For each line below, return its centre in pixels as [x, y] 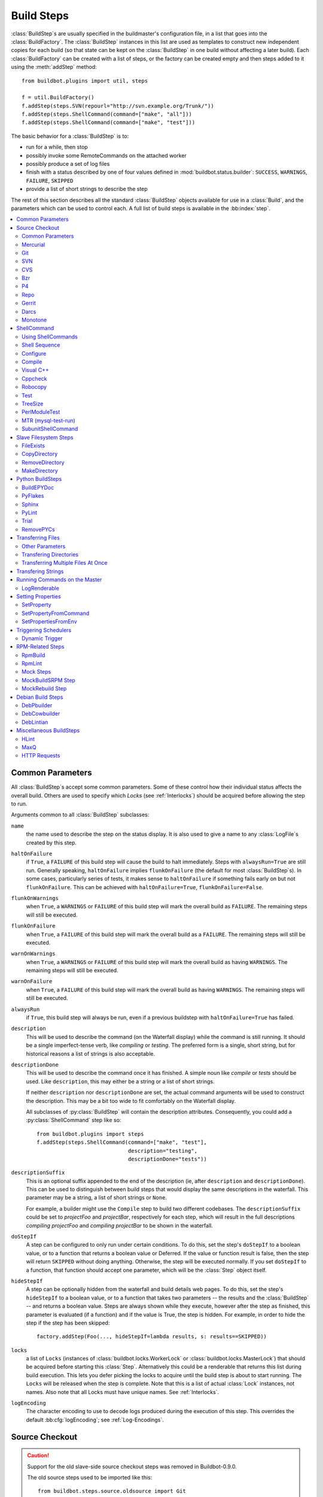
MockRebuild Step [44, 689]
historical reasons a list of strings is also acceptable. [91, 1053]
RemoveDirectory [43, 462]
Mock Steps [36, 672]
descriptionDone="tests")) [167, 1159]
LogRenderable [41, 588]
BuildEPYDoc [38, 487]
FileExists [33, 446]
